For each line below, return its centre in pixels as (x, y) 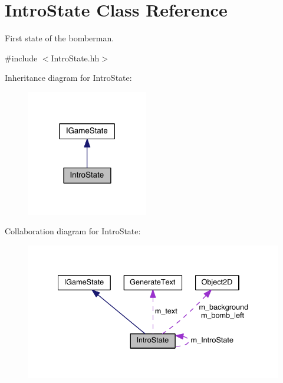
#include (21, 58)
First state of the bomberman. (60, 38)
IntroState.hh (75, 58)
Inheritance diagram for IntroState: (68, 78)
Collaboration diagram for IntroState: (73, 231)
